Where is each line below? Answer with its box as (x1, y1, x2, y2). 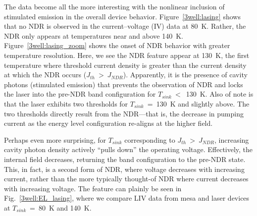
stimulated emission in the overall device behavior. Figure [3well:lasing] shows (4, 11, 241, 21)
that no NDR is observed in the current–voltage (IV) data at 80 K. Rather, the (4, 21, 246, 31)
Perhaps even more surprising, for (4, 134, 106, 145)
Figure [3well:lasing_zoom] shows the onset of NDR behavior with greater (4, 40, 230, 51)
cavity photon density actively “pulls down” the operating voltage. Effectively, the (4, 144, 253, 155)
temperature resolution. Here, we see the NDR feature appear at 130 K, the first (4, 50, 250, 60)
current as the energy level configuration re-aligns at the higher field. (4, 118, 213, 128)
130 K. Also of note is (186, 89, 254, 99)
